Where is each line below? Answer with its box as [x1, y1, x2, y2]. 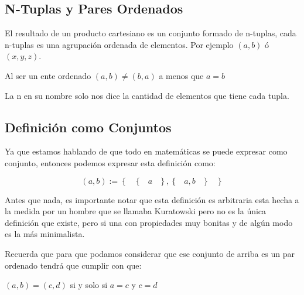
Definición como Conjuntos [5, 118, 172, 136]
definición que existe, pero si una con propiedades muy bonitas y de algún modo [5, 216, 293, 228]
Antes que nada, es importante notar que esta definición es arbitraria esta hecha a [5, 193, 299, 205]
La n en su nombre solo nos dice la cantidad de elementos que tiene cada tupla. [5, 89, 289, 101]
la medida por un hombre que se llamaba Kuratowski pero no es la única [5, 205, 267, 217]
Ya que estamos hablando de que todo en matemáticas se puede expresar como [5, 145, 288, 157]
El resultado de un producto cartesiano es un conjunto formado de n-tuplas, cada [5, 27, 296, 39]
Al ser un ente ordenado [5, 69, 91, 81]
